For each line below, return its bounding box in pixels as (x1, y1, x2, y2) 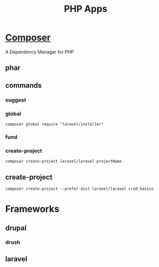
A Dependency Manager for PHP (5, 49, 74, 55)
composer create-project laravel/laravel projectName (5, 159, 122, 164)
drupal (5, 224, 27, 232)
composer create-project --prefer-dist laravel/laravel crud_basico (5, 186, 154, 191)
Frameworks (5, 203, 60, 215)
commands (5, 81, 42, 90)
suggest (5, 96, 26, 103)
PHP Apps (64, 3, 108, 15)
